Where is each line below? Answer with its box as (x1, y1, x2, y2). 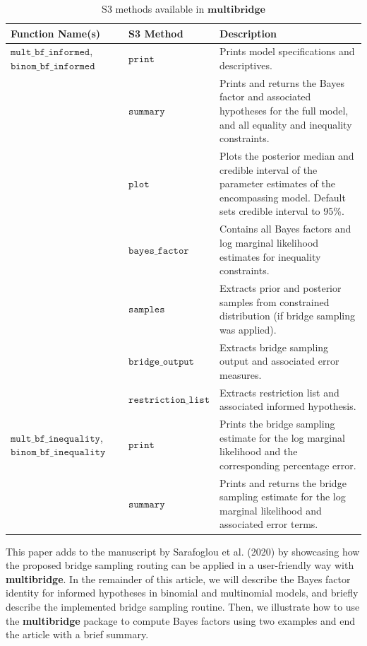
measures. (219, 367, 262, 382)
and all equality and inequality (219, 117, 352, 131)
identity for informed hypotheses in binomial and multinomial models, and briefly (6, 585, 359, 600)
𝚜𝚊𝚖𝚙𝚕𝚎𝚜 (128, 305, 165, 315)
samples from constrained (219, 294, 330, 309)
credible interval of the (219, 162, 318, 177)
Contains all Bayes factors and (219, 221, 351, 236)
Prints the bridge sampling (219, 416, 335, 431)
